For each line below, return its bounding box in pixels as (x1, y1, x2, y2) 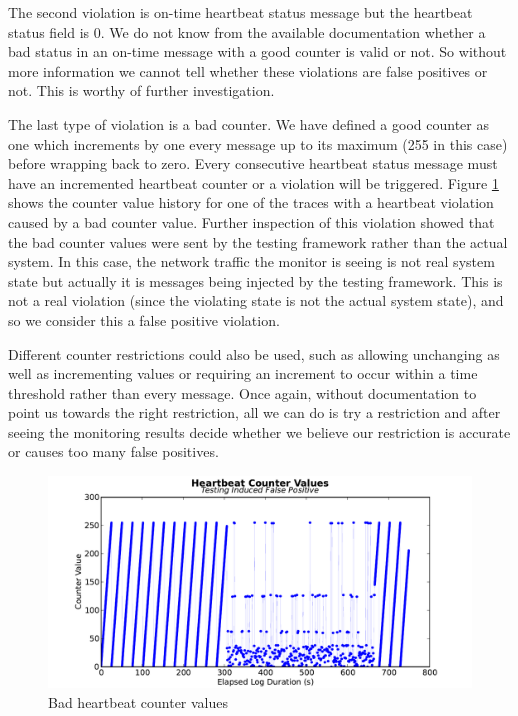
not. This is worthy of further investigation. (8, 80, 275, 101)
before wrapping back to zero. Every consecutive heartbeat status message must (8, 153, 498, 174)
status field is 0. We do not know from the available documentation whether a (8, 21, 486, 42)
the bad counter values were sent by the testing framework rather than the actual (8, 231, 508, 252)
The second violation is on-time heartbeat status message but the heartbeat (8, 2, 473, 22)
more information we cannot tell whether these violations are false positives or (8, 60, 488, 81)
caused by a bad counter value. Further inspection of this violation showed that (8, 211, 495, 232)
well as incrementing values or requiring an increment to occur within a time (8, 363, 478, 384)
